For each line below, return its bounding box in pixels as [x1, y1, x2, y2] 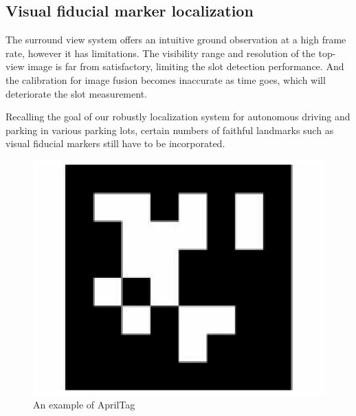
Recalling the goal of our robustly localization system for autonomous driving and [5, 109, 351, 124]
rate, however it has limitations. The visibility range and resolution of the [5, 45, 315, 60]
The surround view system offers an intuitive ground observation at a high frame [5, 32, 346, 47]
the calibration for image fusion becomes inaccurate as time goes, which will [5, 72, 326, 87]
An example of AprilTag [33, 397, 135, 411]
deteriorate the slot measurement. [5, 86, 147, 100]
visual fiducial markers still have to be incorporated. [5, 136, 225, 151]
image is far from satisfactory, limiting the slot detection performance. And [27, 59, 344, 74]
